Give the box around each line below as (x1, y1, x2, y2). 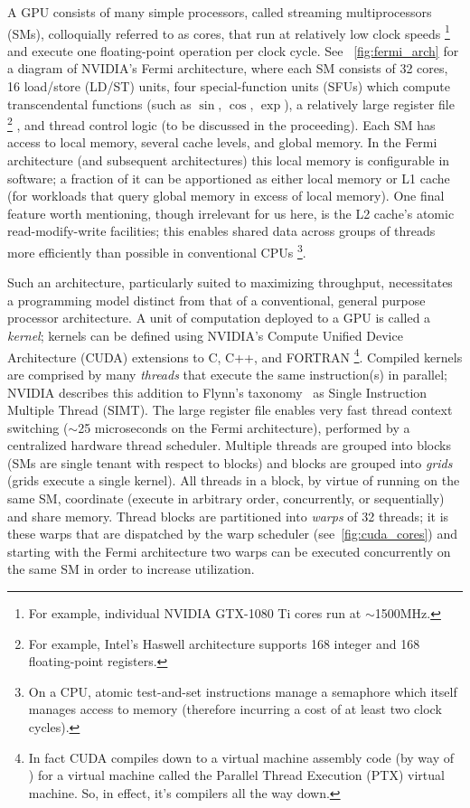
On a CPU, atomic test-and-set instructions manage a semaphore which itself (28, 681, 457, 700)
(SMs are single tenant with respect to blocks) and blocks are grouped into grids (7, 453, 453, 472)
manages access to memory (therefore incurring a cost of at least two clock (28, 700, 442, 719)
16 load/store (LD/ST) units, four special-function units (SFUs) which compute (7, 77, 450, 96)
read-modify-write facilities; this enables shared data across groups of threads (7, 221, 436, 240)
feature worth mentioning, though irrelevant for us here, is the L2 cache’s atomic (7, 203, 455, 222)
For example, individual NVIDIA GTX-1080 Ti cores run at (28, 604, 362, 623)
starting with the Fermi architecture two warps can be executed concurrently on (7, 541, 451, 560)
